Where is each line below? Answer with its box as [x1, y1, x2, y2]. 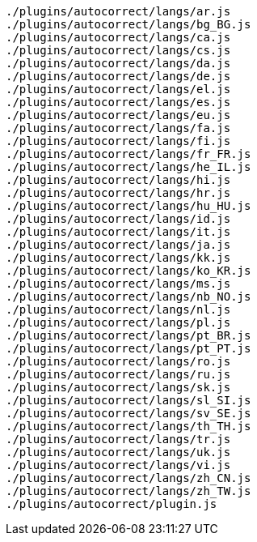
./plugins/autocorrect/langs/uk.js [6, 446, 231, 459]
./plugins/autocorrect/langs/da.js [6, 57, 231, 70]
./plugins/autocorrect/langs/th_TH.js [6, 420, 251, 433]
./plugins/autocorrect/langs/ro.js [6, 355, 231, 368]
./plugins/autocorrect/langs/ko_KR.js [6, 264, 251, 277]
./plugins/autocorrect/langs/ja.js [6, 238, 231, 251]
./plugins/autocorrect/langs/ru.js [6, 368, 231, 381]
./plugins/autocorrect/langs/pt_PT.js [6, 342, 251, 355]
